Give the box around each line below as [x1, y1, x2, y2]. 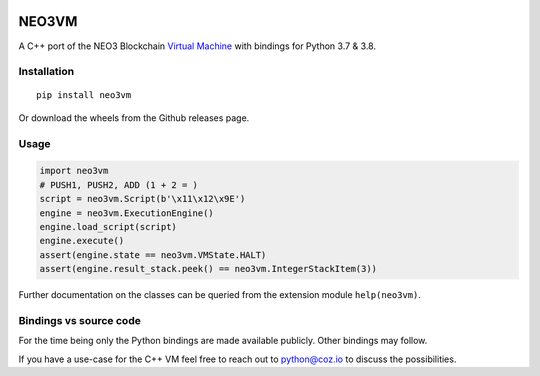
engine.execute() [39, 235, 125, 247]
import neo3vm [39, 165, 109, 177]
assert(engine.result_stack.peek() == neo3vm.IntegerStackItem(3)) [39, 263, 378, 275]
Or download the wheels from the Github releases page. [18, 111, 250, 124]
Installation [18, 65, 75, 79]
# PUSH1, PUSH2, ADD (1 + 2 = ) [39, 179, 199, 190]
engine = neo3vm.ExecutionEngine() [39, 207, 214, 219]
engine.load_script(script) [39, 221, 177, 232]
